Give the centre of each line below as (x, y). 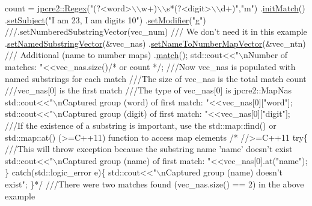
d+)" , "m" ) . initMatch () (263, 8)
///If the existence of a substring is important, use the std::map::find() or (141, 125)
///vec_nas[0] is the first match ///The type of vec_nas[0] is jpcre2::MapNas (148, 90)
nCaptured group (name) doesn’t (222, 172)
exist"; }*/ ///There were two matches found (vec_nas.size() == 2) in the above (154, 184)
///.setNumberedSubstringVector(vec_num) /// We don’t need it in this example (156, 31)
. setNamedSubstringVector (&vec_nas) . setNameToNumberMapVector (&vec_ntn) (155, 43)
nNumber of (265, 55)
